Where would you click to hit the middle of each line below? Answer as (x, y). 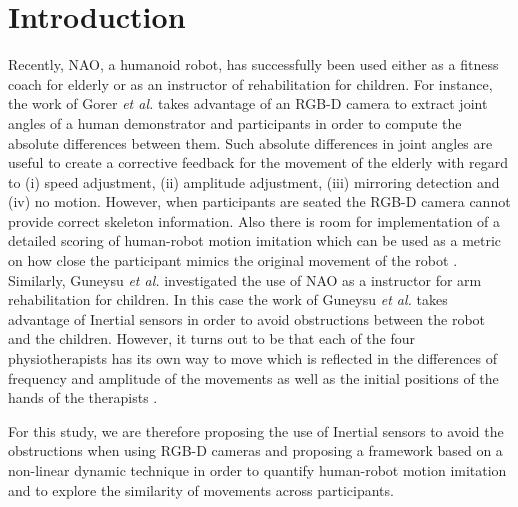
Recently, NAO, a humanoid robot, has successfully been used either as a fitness (253, 64)
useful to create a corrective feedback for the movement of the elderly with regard (258, 162)
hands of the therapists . (83, 397)
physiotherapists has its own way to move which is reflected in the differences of (253, 358)
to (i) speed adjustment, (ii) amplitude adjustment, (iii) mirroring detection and (254, 181)
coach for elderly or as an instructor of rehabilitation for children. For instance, (250, 83)
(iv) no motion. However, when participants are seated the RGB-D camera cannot (259, 201)
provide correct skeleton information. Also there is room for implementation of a (254, 220)
